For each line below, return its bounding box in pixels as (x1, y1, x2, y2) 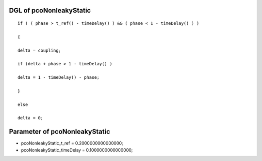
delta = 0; (17, 115, 44, 121)
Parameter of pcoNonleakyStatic (9, 128, 110, 136)
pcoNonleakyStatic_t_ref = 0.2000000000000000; (21, 140, 123, 146)
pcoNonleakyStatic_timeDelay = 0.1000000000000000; (21, 147, 133, 153)
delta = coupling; (17, 47, 62, 53)
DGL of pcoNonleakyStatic (9, 6, 91, 15)
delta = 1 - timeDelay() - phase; (17, 75, 99, 80)
